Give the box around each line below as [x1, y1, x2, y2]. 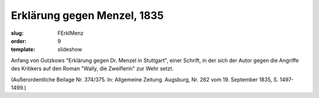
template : [11, 46, 35, 53]
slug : [11, 30, 24, 37]
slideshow [57, 46, 83, 53]
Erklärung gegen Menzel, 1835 [11, 9, 164, 22]
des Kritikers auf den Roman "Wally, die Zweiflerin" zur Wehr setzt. [11, 65, 174, 72]
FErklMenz [57, 30, 84, 37]
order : [11, 37, 27, 44]
